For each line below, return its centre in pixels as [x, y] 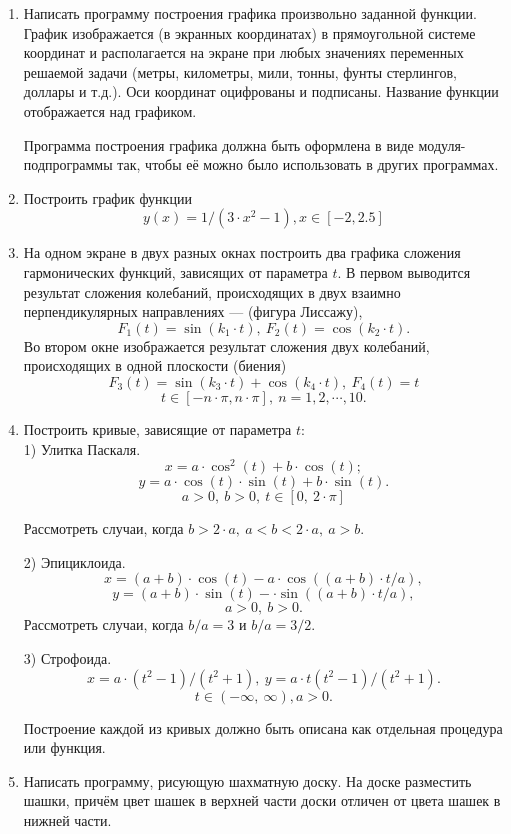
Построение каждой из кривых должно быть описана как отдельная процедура [263, 727]
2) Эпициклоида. [74, 561]
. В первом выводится [404, 271]
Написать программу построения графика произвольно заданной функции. [250, 13]
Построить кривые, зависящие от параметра [157, 428]
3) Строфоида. [67, 657]
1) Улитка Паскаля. [82, 448]
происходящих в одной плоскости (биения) [155, 365]
